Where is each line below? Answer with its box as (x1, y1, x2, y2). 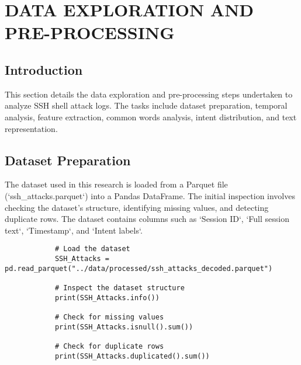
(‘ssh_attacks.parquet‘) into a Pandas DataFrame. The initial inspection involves (5, 189, 295, 201)
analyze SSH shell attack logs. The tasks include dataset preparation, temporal (5, 99, 288, 112)
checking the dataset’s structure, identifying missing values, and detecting (5, 201, 269, 213)
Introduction (5, 60, 83, 78)
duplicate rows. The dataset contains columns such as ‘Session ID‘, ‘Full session (5, 213, 289, 225)
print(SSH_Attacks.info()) (54, 293, 160, 302)
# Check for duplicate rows (54, 342, 164, 350)
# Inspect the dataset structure (54, 283, 185, 292)
